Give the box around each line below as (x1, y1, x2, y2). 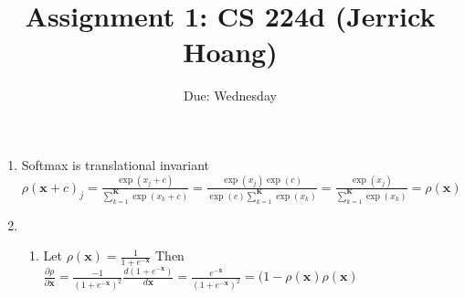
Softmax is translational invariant (21, 154, 210, 174)
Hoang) (183, 33, 278, 70)
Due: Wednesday (184, 86, 277, 105)
